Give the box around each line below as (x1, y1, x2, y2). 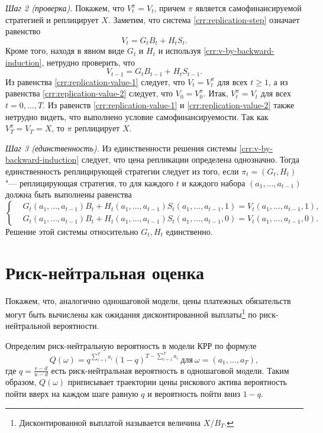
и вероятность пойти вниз (147, 387, 241, 400)
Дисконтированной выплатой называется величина (19, 416, 201, 428)
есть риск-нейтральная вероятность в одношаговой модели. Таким (51, 364, 289, 376)
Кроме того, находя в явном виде (5, 44, 125, 57)
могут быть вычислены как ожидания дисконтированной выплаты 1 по (5, 306, 257, 320)
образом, (5, 376, 37, 388)
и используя (158, 44, 201, 57)
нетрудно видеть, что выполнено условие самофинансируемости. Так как (5, 110, 269, 122)
